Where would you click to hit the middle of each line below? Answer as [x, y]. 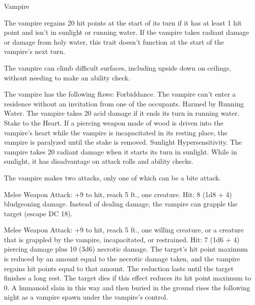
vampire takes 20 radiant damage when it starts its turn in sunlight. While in [121, 151]
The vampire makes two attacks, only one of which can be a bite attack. [113, 177]
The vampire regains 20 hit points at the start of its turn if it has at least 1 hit [123, 22]
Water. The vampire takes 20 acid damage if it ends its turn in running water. [122, 113]
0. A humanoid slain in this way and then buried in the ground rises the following [127, 287]
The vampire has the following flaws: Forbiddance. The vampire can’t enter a [120, 94]
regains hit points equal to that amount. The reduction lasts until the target [119, 268]
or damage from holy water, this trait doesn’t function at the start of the [114, 41]
